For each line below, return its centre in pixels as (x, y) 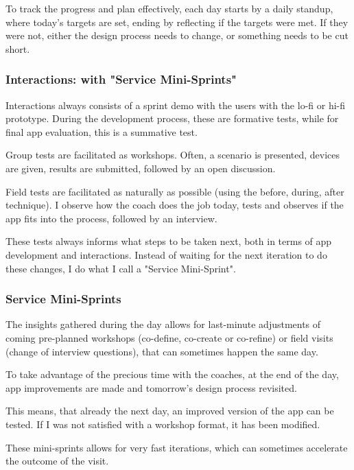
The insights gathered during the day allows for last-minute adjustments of (163, 324)
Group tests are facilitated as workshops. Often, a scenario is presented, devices (173, 155)
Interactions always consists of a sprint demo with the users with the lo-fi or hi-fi (176, 105)
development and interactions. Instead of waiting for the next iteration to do (166, 254)
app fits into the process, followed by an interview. (111, 218)
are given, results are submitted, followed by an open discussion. (141, 168)
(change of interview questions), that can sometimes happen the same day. (162, 351)
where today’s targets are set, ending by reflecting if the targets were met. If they (177, 22)
